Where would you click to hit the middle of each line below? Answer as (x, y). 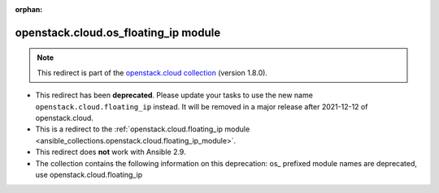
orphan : (29, 9)
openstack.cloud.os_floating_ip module (118, 32)
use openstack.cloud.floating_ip (89, 174)
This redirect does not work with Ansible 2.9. (111, 152)
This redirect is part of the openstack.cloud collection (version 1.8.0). (152, 72)
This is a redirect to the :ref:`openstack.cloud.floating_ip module (143, 129)
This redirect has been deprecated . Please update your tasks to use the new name (174, 95)
